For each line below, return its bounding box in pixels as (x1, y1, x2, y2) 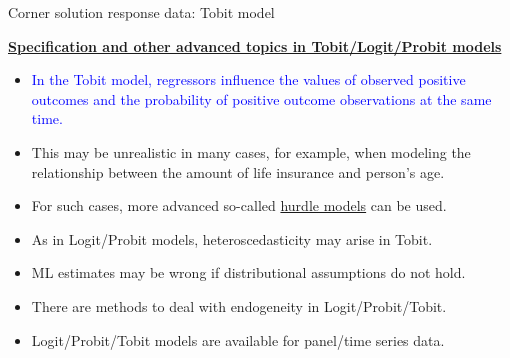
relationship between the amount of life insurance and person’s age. (31, 161, 445, 182)
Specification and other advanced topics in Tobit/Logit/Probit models (8, 35, 502, 56)
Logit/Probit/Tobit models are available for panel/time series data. (31, 329, 445, 350)
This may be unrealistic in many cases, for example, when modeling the (31, 141, 471, 162)
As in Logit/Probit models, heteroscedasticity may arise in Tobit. (31, 228, 433, 249)
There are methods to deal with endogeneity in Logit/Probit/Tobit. (31, 295, 447, 316)
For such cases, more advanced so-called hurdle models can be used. (31, 195, 447, 216)
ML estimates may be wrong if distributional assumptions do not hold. (31, 262, 466, 283)
